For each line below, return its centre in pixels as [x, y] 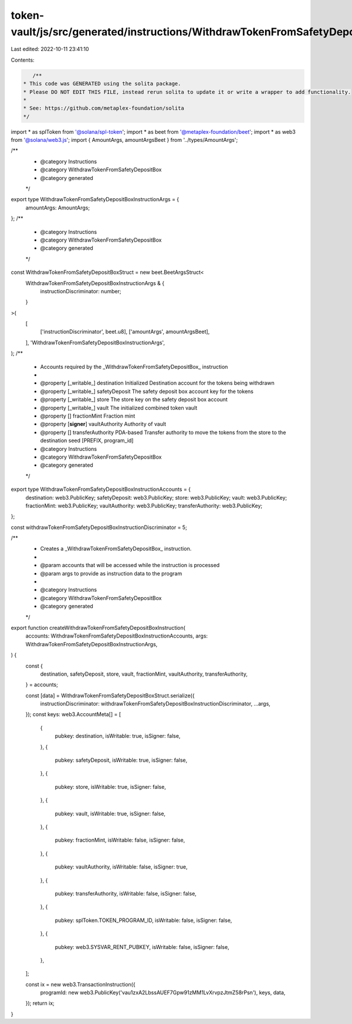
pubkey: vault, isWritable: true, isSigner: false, [110, 813]
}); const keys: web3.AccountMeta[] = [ [73, 714]
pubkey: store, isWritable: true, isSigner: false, [111, 786]
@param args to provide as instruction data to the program [111, 573]
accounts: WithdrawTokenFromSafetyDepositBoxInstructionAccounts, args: [117, 636]
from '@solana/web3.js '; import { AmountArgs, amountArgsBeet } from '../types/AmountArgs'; [124, 140]
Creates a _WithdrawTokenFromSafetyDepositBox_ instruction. [116, 549]
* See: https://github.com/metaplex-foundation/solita [104, 108]
